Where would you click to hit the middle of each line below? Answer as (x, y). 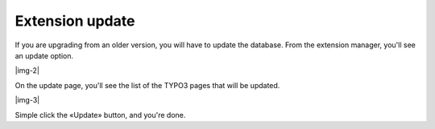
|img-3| (27, 100)
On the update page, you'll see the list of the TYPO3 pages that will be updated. (147, 85)
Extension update (75, 21)
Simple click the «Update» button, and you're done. (100, 115)
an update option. (44, 55)
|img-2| (27, 71)
